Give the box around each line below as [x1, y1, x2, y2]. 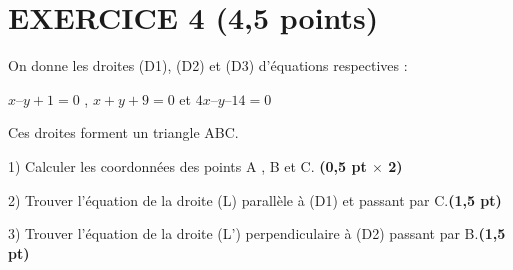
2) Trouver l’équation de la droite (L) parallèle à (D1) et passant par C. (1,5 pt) [8, 189, 502, 210]
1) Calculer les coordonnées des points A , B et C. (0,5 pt [8, 155, 367, 176]
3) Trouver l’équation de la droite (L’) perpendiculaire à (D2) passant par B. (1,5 [8, 223, 506, 244]
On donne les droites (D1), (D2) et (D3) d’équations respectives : [8, 55, 408, 76]
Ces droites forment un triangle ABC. [8, 122, 239, 143]
